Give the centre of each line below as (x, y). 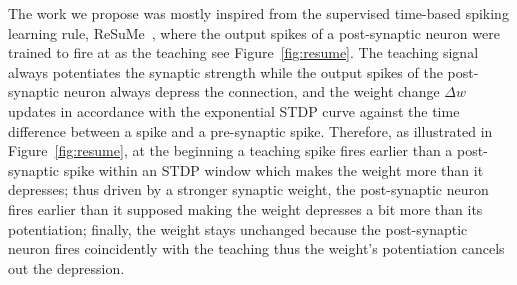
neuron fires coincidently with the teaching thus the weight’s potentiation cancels (256, 248)
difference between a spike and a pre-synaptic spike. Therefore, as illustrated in (250, 130)
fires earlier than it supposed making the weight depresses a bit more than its (245, 208)
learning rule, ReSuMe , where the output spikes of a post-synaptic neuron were (254, 32)
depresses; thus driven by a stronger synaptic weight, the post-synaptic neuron (248, 189)
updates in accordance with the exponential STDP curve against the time (234, 110)
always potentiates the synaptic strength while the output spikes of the (225, 71)
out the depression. (66, 267)
